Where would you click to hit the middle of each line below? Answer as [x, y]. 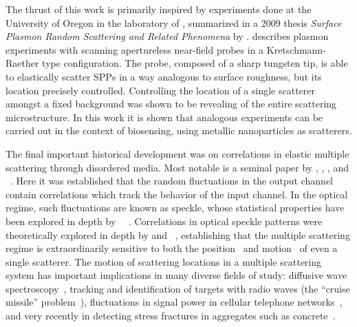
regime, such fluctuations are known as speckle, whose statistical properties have [175, 208]
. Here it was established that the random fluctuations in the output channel [172, 181]
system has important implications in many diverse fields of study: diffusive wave [176, 275]
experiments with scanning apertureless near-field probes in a [135, 49]
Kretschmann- [296, 49]
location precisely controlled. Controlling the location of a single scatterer [160, 90]
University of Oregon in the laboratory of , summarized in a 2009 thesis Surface [174, 22]
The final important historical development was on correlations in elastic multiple [177, 153]
